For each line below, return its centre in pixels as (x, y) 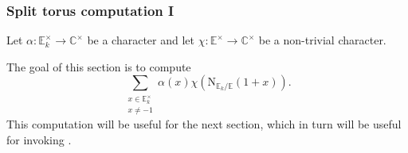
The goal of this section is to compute (99, 66)
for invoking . (39, 139)
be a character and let (141, 40)
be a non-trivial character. (322, 40)
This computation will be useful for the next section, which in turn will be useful (204, 124)
